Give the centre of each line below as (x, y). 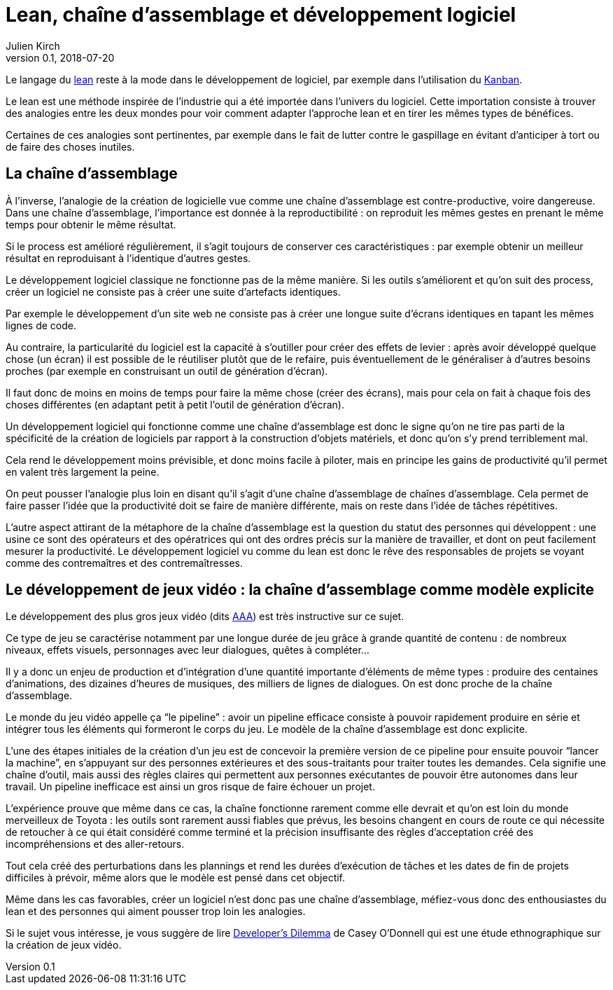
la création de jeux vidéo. (64, 945)
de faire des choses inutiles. (70, 146)
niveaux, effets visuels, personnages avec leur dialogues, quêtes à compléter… (188, 650)
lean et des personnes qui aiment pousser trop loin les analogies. (156, 912)
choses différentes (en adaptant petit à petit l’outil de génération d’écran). (175, 404)
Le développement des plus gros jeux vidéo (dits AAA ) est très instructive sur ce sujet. (205, 617)
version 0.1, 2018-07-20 (60, 57)
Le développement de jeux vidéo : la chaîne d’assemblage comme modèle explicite (300, 590)
